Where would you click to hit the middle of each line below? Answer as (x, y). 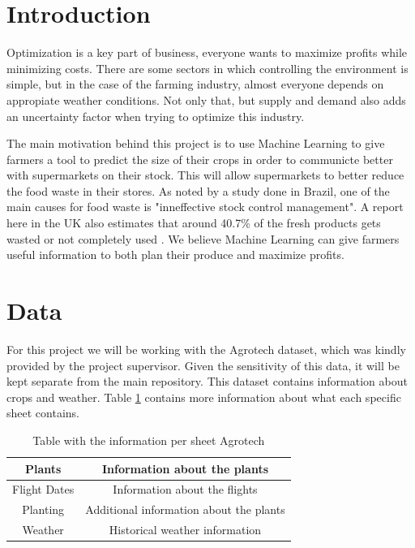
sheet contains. (43, 413)
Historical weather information (185, 530)
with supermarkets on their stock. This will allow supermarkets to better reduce (205, 175)
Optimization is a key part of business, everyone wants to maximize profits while (207, 52)
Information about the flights (185, 489)
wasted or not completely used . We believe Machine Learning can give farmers (203, 238)
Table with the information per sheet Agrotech (149, 440)
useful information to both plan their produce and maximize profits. (175, 255)
